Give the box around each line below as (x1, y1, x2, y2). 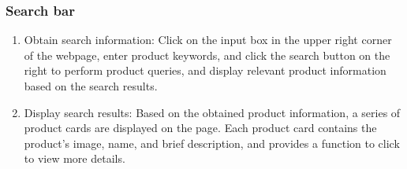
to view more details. (24, 150, 125, 167)
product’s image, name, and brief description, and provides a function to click (24, 134, 400, 151)
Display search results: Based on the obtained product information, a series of (24, 104, 401, 120)
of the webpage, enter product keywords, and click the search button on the (24, 46, 390, 63)
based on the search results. (24, 78, 158, 94)
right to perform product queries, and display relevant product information (24, 62, 386, 79)
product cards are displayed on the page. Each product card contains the (24, 119, 377, 136)
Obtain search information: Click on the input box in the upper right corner (24, 31, 392, 48)
